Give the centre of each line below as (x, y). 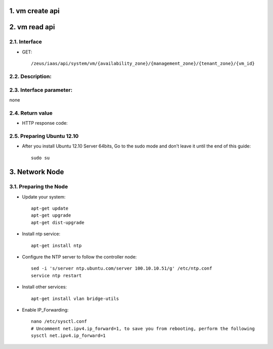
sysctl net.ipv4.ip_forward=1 (69, 336)
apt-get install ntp (56, 245)
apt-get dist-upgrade (58, 222)
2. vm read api (32, 27)
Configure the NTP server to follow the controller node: (79, 257)
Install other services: (44, 287)
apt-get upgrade (51, 215)
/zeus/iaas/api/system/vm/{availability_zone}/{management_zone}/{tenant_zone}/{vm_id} (143, 64)
